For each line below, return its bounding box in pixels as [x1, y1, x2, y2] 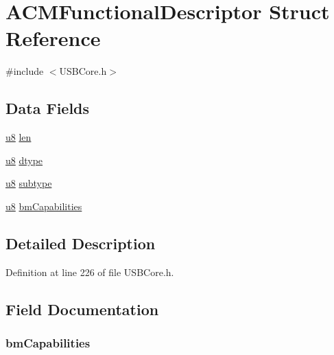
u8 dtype [5, 152, 43, 167]
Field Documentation [5, 298, 159, 319]
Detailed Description [5, 232, 156, 253]
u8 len [5, 130, 32, 144]
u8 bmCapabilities [5, 198, 82, 213]
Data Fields [5, 98, 90, 119]
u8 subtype [5, 176, 52, 190]
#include [5, 64, 44, 78]
